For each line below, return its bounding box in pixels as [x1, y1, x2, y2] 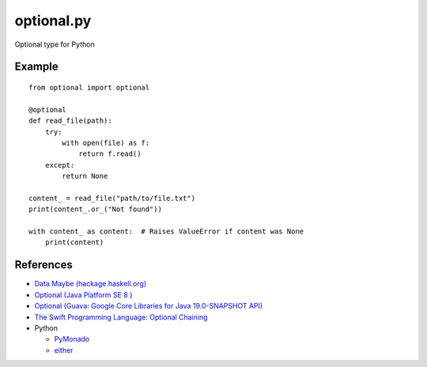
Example [14, 60, 59, 74]
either [54, 345, 74, 355]
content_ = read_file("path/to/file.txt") [28, 194, 196, 202]
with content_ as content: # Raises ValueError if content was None [28, 227, 304, 236]
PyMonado [54, 335, 90, 344]
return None [62, 172, 108, 181]
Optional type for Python [14, 40, 95, 49]
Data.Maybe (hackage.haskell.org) [34, 279, 146, 289]
